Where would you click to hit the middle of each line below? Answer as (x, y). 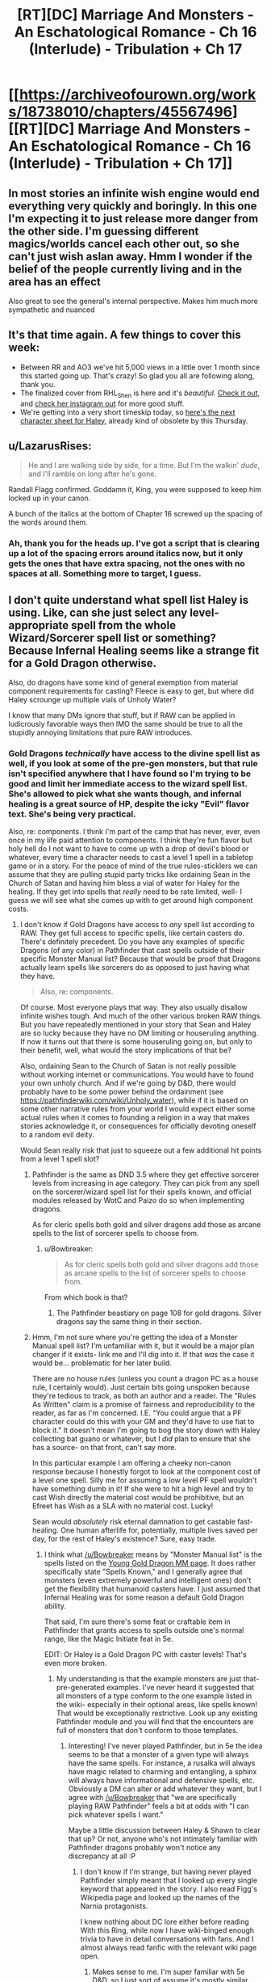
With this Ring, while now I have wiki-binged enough (167, 1930)
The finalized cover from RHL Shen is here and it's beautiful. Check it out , (140, 394)
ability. (55, 1606)
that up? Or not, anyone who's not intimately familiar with (163, 1839)
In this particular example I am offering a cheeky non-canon (131, 1463)
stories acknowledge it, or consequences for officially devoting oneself (138, 1126)
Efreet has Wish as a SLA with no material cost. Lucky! (123, 1506)
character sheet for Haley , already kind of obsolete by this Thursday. (134, 420)
